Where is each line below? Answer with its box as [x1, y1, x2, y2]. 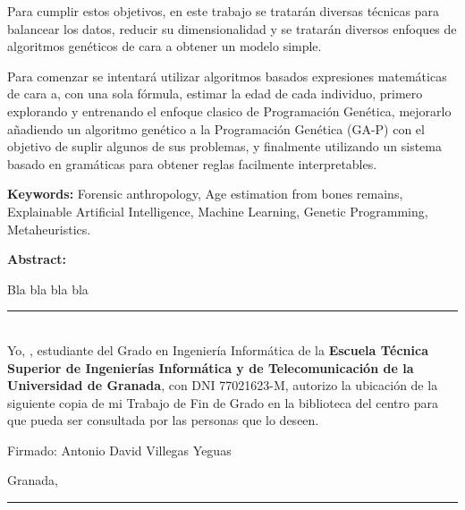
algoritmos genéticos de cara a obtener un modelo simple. [7, 37, 322, 55]
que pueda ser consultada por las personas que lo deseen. [7, 411, 319, 429]
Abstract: [7, 250, 67, 268]
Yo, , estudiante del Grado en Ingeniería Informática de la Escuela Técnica [7, 340, 428, 359]
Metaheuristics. [7, 219, 91, 238]
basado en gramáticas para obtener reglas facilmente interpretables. [7, 154, 377, 173]
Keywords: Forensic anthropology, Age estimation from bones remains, [7, 184, 403, 203]
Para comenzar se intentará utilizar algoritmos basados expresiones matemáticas [7, 66, 447, 85]
